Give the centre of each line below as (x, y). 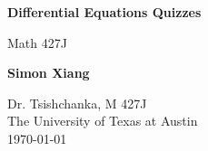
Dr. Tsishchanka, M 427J (77, 103)
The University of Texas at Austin (103, 121)
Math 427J (37, 42)
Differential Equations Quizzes (104, 12)
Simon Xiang (49, 73)
